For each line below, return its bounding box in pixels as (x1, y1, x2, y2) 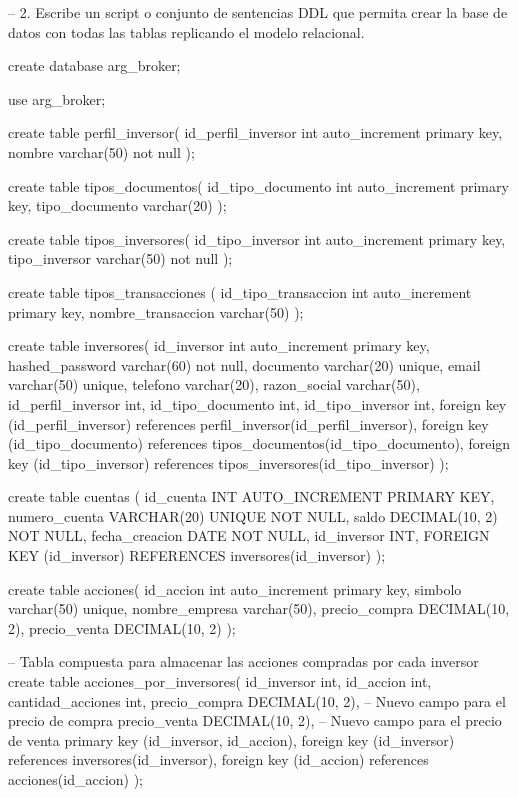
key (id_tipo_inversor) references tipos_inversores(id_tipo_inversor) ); (8, 452, 449, 473)
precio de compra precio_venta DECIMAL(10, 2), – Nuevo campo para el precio (8, 710, 502, 731)
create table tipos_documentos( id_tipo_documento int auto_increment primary (8, 175, 509, 196)
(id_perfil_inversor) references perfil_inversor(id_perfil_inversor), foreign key (8, 413, 489, 434)
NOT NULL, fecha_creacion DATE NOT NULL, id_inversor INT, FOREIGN (8, 525, 490, 546)
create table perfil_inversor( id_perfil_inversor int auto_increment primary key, (8, 122, 503, 143)
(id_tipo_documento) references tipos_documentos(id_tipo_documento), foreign (8, 433, 511, 454)
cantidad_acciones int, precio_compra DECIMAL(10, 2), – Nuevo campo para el (8, 690, 506, 711)
